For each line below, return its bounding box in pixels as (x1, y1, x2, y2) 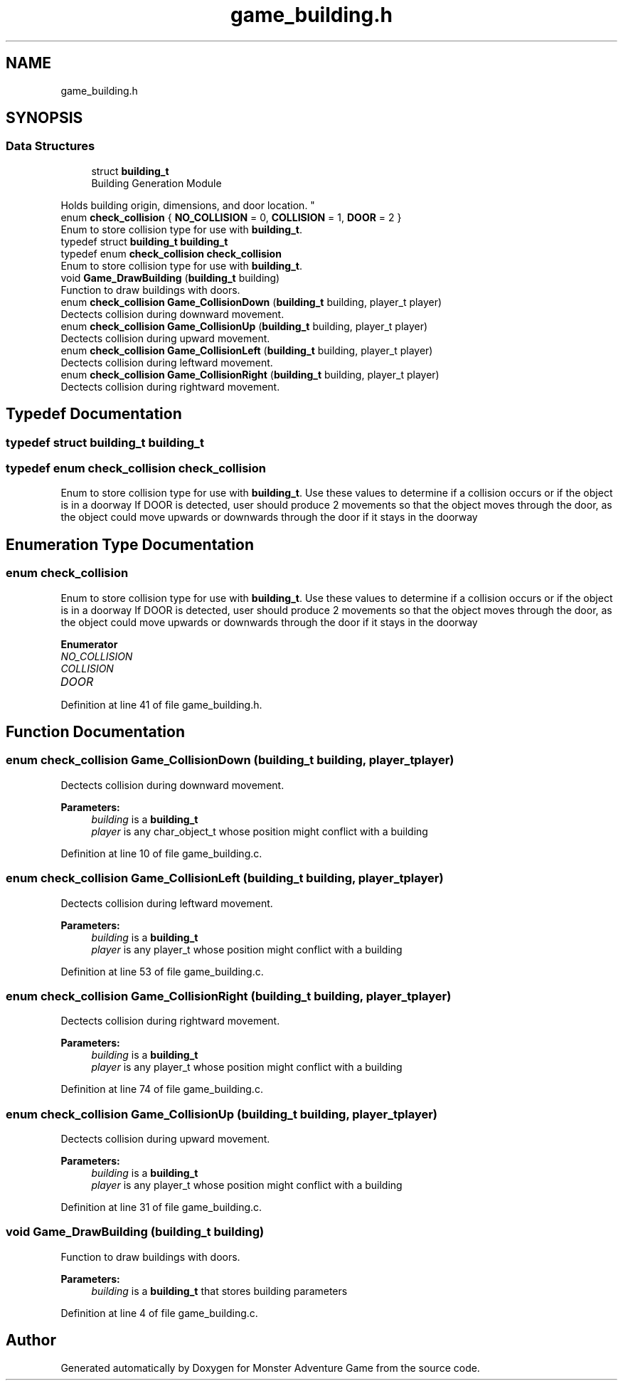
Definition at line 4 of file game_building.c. (60, 1306, 258, 1319)
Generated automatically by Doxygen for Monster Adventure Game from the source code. (60, 1361, 480, 1374)
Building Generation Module (91, 176, 222, 189)
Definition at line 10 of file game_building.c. (60, 847, 262, 859)
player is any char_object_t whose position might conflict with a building (91, 825, 428, 837)
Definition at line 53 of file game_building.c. (60, 965, 264, 978)
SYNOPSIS (6, 109, 83, 127)
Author (6, 1331, 56, 1350)
